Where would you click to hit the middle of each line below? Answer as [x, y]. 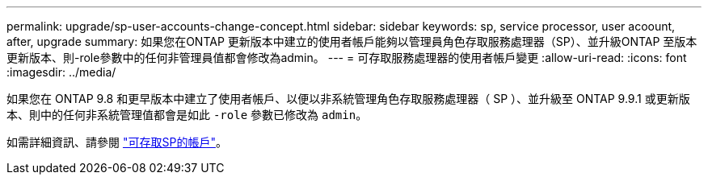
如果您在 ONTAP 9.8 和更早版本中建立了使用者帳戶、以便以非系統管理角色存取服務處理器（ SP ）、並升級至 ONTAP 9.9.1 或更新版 [348, 99]
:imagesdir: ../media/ [61, 72]
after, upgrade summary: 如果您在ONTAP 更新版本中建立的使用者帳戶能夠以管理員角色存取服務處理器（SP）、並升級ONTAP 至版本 [352, 41]
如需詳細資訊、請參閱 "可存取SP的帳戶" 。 [117, 142]
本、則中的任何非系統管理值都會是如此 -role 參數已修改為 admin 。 [187, 115]
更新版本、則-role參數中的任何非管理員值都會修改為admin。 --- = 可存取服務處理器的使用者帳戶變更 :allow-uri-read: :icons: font [347, 58]
